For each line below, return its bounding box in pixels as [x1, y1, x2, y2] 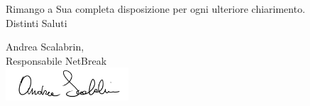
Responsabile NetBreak [6, 53, 107, 68]
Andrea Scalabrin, [6, 39, 84, 54]
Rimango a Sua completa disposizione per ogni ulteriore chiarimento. [6, 1, 306, 16]
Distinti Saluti [6, 15, 67, 30]
